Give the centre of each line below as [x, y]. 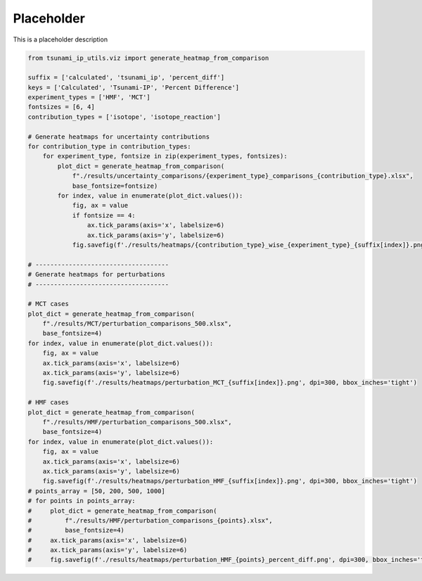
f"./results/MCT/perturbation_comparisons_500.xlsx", [137, 324]
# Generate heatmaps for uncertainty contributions [119, 136]
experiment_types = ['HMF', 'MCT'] [89, 97]
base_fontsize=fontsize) [115, 186]
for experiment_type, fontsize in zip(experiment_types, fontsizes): [165, 156]
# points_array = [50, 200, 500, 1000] [96, 491]
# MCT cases [49, 304]
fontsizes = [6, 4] [61, 107]
